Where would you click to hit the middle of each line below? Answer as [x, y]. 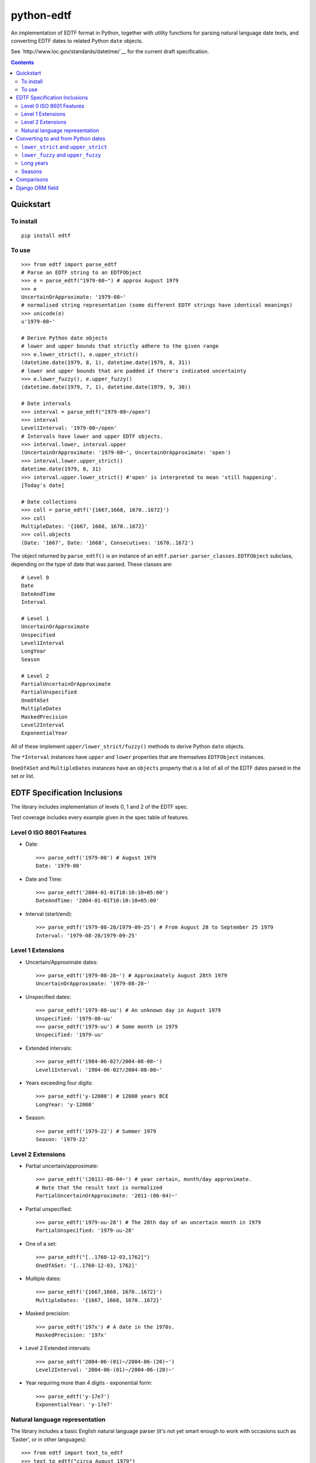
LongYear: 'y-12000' [65, 1104]
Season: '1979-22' [62, 1139]
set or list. [23, 776]
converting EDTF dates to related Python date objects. [77, 40]
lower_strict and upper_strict [64, 147]
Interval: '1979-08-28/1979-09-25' [87, 935]
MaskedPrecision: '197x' [71, 1335]
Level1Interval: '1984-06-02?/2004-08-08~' [99, 1070]
